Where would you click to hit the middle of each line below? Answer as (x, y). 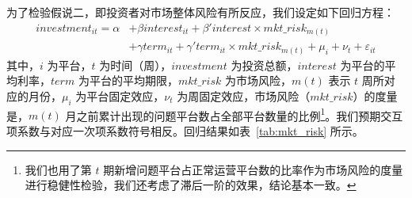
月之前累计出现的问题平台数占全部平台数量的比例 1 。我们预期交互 (234, 114)
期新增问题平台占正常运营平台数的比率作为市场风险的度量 (253, 169)
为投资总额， (264, 65)
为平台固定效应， (120, 95)
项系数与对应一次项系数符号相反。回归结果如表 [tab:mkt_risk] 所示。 (185, 130)
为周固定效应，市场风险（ (244, 95)
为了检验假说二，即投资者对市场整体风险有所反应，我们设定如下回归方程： (200, 12)
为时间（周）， (135, 65)
